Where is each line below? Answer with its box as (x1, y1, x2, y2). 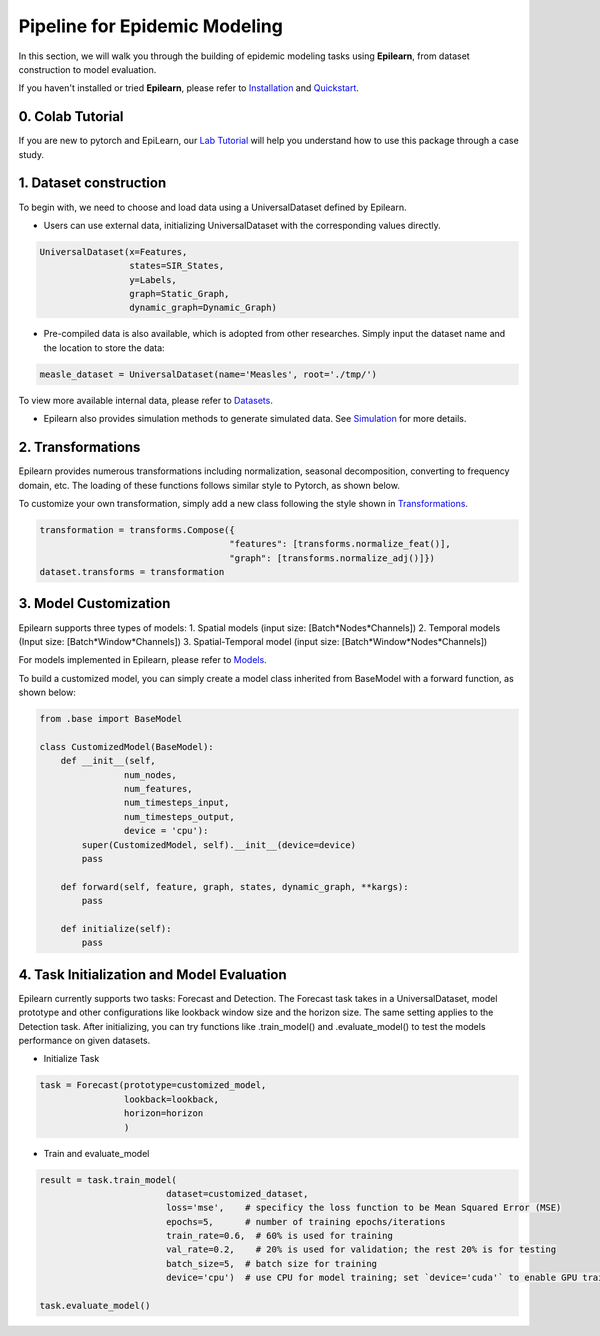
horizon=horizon (123, 1108, 204, 1119)
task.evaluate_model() (39, 1300, 151, 1312)
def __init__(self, (60, 755, 157, 767)
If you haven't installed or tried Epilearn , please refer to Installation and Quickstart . (18, 82, 360, 94)
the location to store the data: (43, 341, 165, 354)
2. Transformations (18, 439, 141, 456)
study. (18, 148, 45, 160)
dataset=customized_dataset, (165, 1188, 309, 1199)
